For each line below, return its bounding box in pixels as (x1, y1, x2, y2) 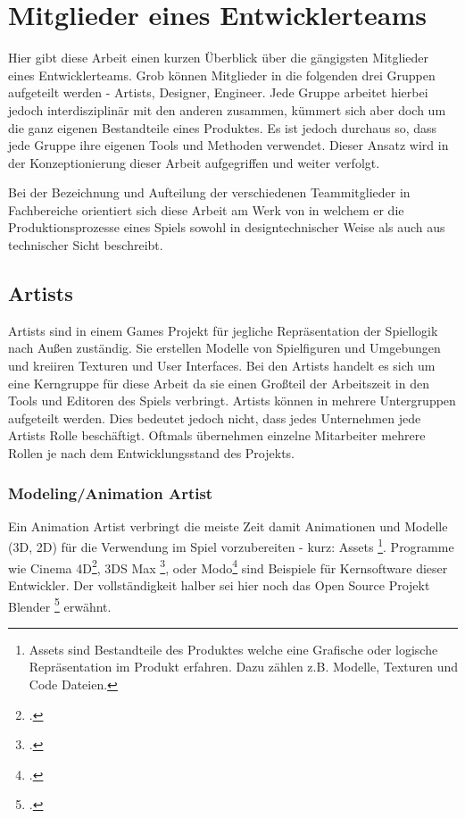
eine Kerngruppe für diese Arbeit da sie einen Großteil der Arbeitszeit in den (8, 373, 429, 392)
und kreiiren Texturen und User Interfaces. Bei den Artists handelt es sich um (8, 356, 436, 375)
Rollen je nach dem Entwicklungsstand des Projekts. (8, 444, 295, 463)
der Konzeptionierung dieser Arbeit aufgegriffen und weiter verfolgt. (8, 153, 380, 171)
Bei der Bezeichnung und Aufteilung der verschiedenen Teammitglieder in (8, 183, 411, 202)
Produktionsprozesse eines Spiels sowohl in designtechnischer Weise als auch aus (8, 218, 445, 237)
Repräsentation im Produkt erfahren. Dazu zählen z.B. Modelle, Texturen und (29, 657, 459, 676)
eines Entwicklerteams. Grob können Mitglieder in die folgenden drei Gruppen (8, 65, 436, 84)
